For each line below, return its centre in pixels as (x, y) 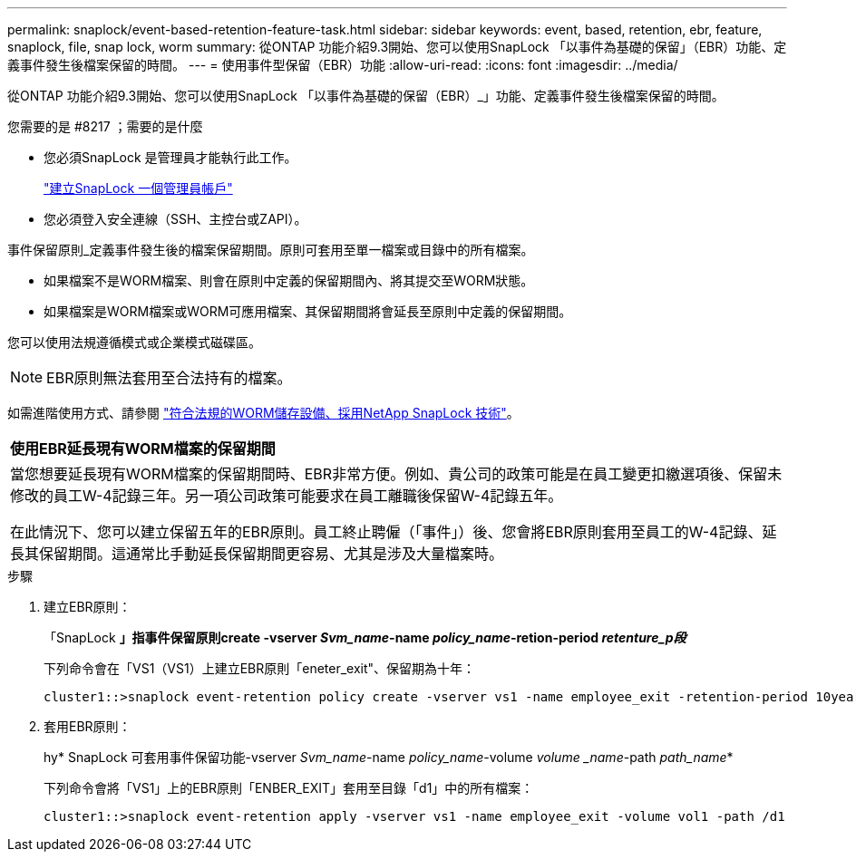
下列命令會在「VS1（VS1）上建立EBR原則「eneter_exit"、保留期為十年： (260, 668)
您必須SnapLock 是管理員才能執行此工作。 (170, 157)
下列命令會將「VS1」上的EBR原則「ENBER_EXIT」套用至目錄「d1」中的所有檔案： (289, 788)
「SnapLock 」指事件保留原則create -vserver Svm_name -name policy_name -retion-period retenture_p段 (365, 637)
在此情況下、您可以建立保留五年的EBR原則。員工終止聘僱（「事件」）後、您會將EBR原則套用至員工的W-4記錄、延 (394, 532)
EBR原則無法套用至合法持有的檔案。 (169, 378)
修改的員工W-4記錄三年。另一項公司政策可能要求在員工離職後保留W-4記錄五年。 (287, 496)
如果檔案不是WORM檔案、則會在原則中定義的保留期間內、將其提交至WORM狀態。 (289, 280)
